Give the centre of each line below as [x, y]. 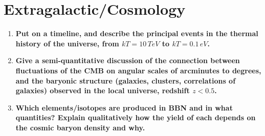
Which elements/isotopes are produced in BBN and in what [124, 107]
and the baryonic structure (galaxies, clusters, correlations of [126, 80]
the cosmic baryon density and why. [80, 127]
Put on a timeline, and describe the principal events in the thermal [137, 33]
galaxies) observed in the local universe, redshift [103, 90]
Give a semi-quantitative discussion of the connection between [128, 60]
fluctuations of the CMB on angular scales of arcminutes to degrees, [138, 70]
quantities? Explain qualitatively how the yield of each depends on [136, 117]
